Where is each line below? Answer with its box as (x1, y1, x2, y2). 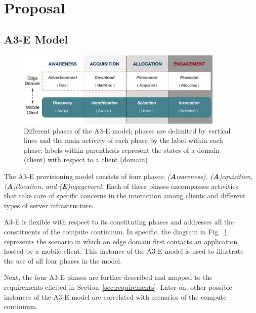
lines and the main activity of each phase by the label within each (24, 135, 223, 145)
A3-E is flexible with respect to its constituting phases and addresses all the (4, 217, 234, 227)
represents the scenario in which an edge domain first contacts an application (4, 236, 238, 246)
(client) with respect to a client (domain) (24, 154, 148, 165)
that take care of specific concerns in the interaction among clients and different (4, 190, 246, 201)
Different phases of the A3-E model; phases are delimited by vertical (24, 125, 231, 135)
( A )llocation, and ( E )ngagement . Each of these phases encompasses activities (4, 180, 239, 191)
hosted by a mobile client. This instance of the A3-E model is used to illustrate (4, 246, 244, 256)
